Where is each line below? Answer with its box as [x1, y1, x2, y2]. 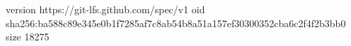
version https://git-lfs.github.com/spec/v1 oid [6, 2, 205, 16]
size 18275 [6, 29, 50, 44]
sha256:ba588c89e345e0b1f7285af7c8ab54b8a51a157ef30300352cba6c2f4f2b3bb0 [6, 15, 346, 30]
